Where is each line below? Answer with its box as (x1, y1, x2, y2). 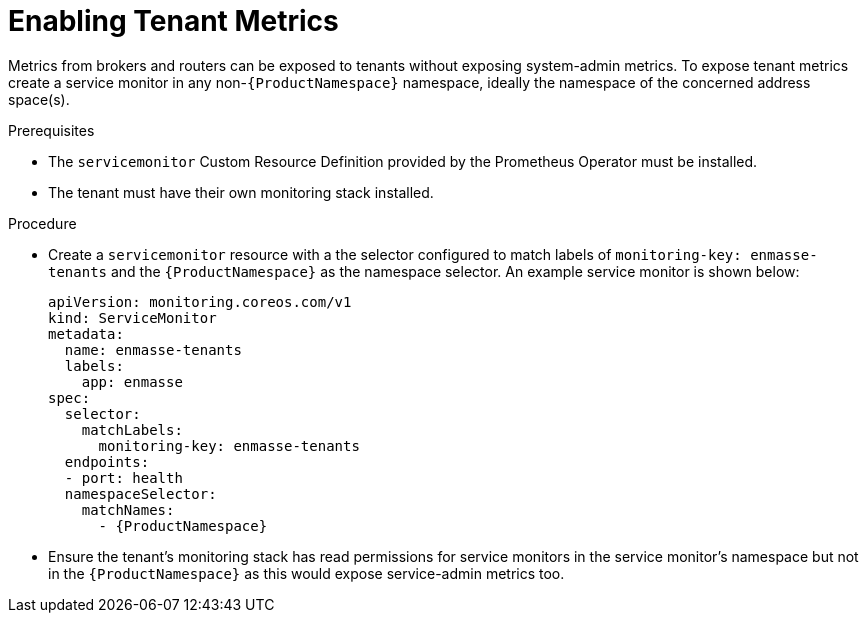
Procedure (8, 214, 77, 232)
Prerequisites (8, 121, 95, 139)
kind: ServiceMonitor (48, 309, 217, 326)
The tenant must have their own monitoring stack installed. (48, 183, 434, 201)
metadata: (48, 325, 124, 342)
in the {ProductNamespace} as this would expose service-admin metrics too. (48, 564, 565, 582)
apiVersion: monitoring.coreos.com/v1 (48, 293, 352, 310)
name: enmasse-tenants (64, 341, 242, 358)
